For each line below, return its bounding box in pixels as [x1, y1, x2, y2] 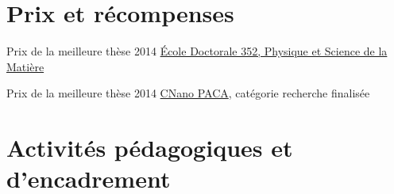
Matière [6, 58, 44, 74]
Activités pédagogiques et [6, 131, 293, 164]
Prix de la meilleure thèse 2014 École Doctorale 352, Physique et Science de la [6, 43, 388, 59]
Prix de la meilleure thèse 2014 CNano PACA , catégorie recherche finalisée [6, 85, 370, 101]
